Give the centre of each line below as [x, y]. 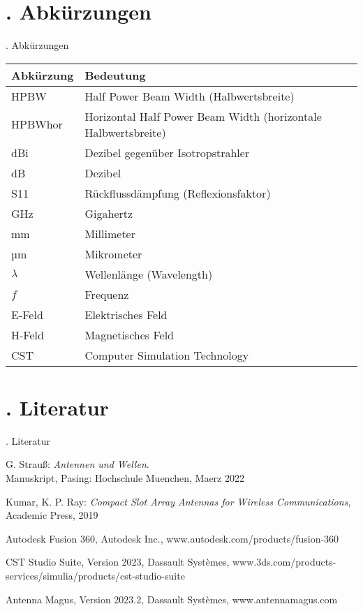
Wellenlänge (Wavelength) [149, 274]
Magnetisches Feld [129, 334]
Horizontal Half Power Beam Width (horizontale [203, 116]
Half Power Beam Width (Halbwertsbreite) [190, 96]
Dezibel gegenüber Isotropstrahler [167, 152]
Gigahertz [109, 213]
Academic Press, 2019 [52, 515]
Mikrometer [113, 253]
